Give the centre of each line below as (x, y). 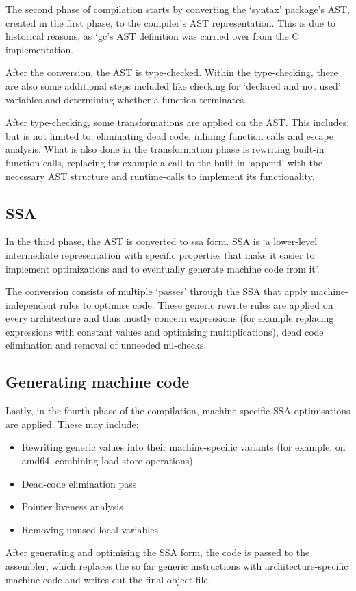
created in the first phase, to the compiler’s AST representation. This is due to (171, 22)
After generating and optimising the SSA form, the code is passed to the (158, 552)
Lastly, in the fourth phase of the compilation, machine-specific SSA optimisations (178, 411)
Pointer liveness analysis (72, 506)
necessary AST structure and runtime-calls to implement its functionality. (160, 176)
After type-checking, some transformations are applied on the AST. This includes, (178, 122)
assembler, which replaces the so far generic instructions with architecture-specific (177, 566)
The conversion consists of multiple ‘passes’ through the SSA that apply (157, 291)
